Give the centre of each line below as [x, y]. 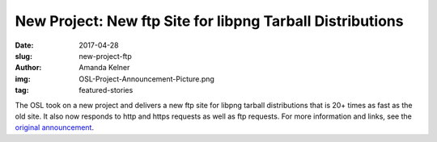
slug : [23, 56]
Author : [28, 68]
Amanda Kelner [104, 68]
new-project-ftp [106, 56]
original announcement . [55, 127]
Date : [24, 45]
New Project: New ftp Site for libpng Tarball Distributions [209, 21]
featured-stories [106, 90]
